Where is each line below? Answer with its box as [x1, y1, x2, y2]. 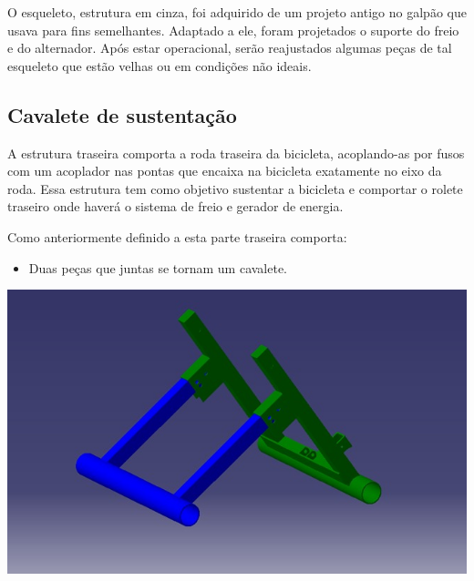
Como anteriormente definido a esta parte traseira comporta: [7, 227, 347, 246]
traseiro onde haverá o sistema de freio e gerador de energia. [7, 197, 344, 216]
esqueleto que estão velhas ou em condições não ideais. [7, 56, 312, 75]
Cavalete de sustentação [7, 100, 237, 128]
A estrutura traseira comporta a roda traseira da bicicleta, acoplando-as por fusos [7, 143, 465, 162]
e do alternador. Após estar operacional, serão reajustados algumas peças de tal [7, 38, 452, 57]
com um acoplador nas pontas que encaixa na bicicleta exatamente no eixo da [7, 161, 442, 180]
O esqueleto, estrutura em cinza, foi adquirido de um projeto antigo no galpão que [7, 3, 467, 21]
